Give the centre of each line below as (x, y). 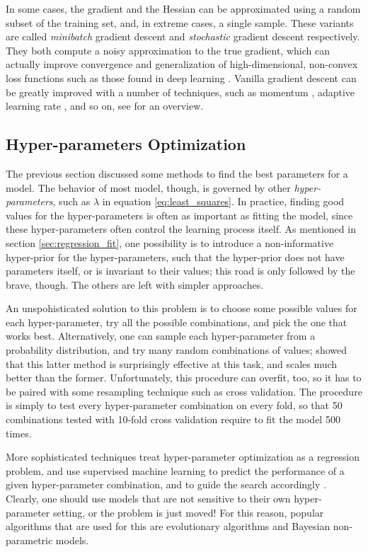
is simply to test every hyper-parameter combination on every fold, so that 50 (174, 405)
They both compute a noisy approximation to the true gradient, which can (168, 50)
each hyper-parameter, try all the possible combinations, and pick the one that (177, 322)
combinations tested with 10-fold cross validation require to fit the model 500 (173, 419)
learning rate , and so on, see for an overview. (105, 106)
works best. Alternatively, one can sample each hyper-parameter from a (161, 336)
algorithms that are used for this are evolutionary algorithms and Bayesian (168, 526)
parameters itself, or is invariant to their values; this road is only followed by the (180, 271)
